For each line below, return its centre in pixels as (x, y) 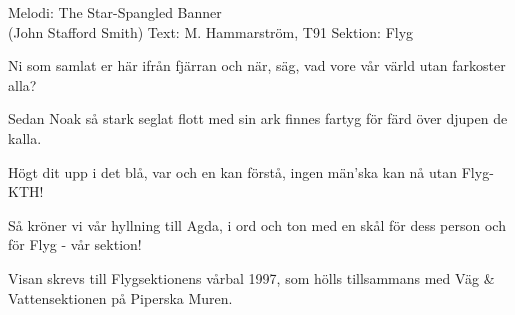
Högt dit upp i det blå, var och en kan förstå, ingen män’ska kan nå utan (233, 171)
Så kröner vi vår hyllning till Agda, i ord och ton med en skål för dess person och (257, 224)
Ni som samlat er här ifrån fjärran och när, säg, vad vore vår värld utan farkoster (257, 65)
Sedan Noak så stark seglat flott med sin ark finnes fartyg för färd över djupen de (258, 118)
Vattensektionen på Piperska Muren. (120, 297)
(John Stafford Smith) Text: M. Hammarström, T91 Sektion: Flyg (211, 31)
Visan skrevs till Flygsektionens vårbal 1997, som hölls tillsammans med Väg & (251, 277)
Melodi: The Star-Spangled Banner (115, 12)
